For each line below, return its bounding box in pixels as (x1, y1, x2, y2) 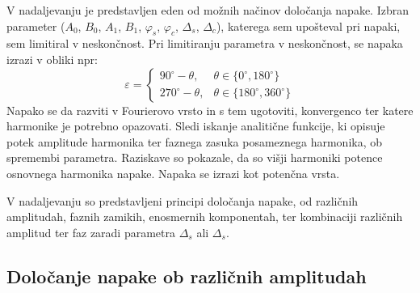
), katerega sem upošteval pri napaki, (216, 17, 401, 34)
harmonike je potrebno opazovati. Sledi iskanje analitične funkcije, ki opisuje (6, 117, 385, 134)
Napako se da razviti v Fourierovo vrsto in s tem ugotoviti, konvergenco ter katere (6, 101, 414, 118)
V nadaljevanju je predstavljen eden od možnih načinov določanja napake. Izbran (6, 2, 409, 18)
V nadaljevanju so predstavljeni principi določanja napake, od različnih (6, 192, 359, 209)
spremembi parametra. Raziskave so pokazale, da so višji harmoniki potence (6, 149, 383, 166)
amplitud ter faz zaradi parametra (6, 223, 176, 240)
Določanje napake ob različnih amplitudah (6, 263, 367, 288)
